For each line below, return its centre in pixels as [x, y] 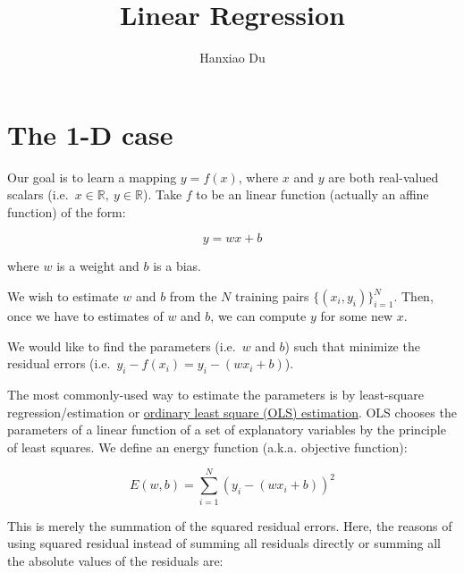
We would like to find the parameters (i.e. [122, 345]
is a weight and [98, 266]
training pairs [272, 296]
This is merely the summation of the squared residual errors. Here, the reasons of [230, 525]
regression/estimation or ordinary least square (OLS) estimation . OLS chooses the [232, 412]
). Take [162, 194]
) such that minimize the [352, 345]
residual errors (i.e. [59, 363]
